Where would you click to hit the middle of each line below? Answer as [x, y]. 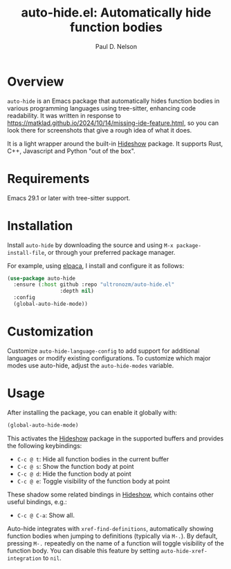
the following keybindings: [45, 445]
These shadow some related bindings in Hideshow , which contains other [111, 494]
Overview [36, 81]
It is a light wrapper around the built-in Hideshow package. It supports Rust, [115, 144]
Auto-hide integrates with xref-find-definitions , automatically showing [110, 528]
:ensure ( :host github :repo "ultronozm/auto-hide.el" [94, 284]
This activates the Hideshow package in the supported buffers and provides [115, 438]
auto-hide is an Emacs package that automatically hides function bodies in [113, 101]
